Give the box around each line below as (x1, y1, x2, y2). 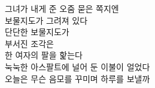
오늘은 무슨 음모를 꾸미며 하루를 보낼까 (5, 72, 150, 84)
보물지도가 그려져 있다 (5, 14, 88, 26)
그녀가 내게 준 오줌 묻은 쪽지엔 (5, 2, 119, 14)
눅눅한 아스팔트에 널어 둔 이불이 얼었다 (5, 60, 150, 73)
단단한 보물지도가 (5, 26, 69, 38)
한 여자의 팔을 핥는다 (5, 49, 83, 61)
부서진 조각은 (5, 37, 54, 49)
